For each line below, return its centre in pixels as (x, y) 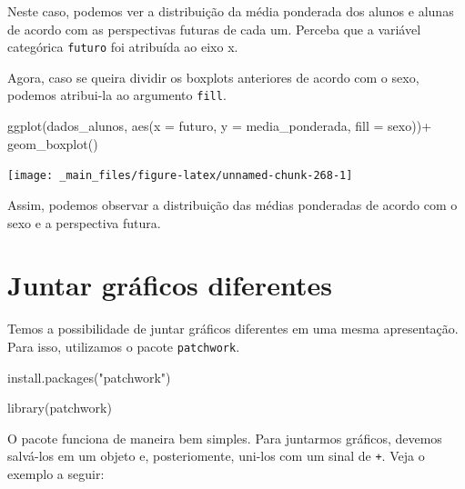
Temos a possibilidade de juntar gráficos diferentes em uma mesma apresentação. (233, 329)
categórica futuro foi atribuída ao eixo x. (123, 47)
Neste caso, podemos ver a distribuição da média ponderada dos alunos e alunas (231, 11)
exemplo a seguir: (56, 473)
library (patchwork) (60, 408)
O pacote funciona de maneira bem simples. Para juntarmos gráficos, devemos (225, 438)
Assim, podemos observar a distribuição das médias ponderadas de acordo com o (232, 204)
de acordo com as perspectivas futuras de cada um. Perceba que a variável (214, 29)
